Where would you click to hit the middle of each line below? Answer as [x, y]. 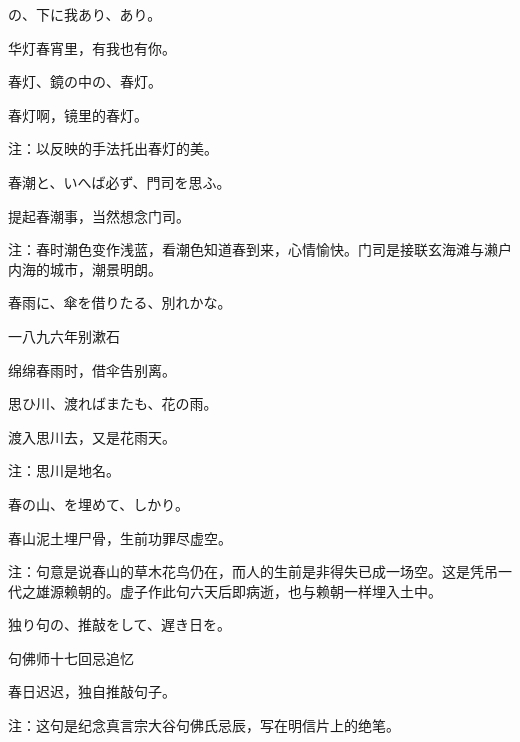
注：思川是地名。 [64, 470]
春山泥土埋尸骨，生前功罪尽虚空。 [120, 537]
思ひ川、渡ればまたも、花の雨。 [113, 403]
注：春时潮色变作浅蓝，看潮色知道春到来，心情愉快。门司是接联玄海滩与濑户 [260, 249]
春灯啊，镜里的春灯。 [78, 114]
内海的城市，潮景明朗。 [85, 268]
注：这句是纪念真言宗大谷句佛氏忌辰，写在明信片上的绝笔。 [204, 725]
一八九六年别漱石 [64, 335]
